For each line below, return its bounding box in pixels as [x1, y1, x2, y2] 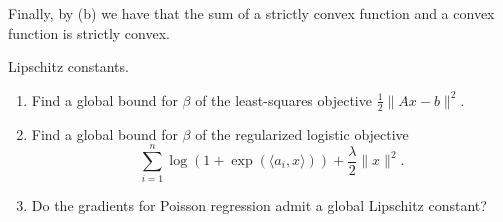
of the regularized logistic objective [195, 123, 409, 144]
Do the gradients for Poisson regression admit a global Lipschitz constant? [31, 195, 487, 216]
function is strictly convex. [8, 22, 170, 43]
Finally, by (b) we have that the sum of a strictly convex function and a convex [8, 3, 495, 23]
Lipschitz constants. [8, 56, 129, 77]
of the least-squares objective [195, 89, 372, 110]
